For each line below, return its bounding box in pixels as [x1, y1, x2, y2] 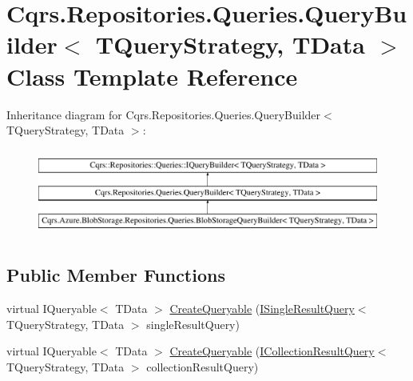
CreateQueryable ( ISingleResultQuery [169, 300, 355, 317]
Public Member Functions [6, 263, 225, 287]
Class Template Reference [6, 59, 298, 92]
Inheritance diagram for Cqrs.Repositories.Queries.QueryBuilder [6, 106, 321, 122]
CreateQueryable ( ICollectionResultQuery [169, 343, 375, 359]
